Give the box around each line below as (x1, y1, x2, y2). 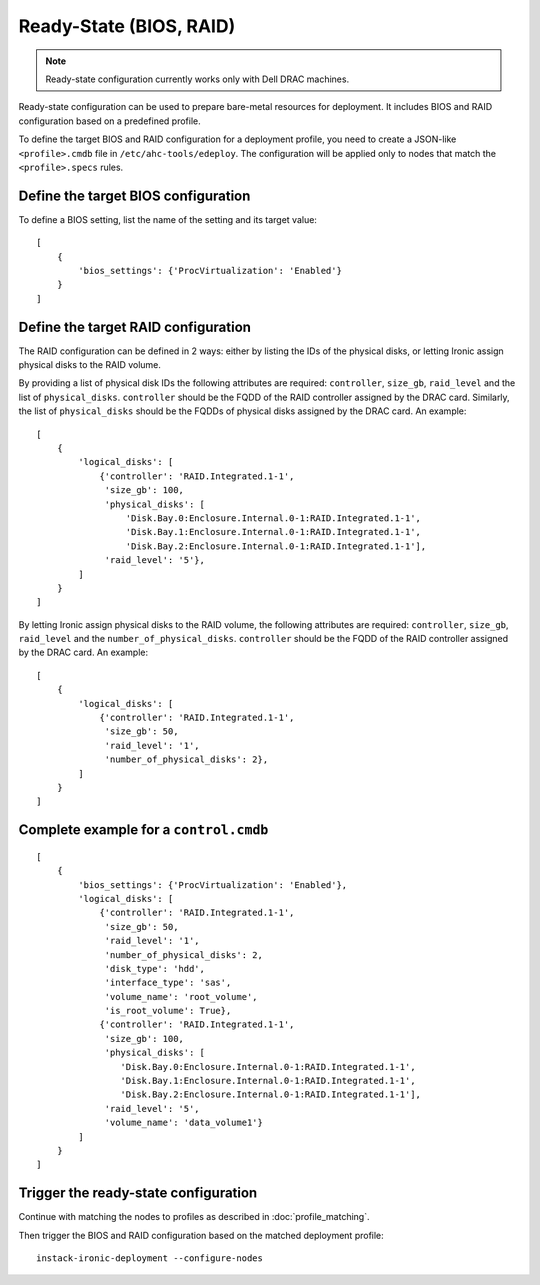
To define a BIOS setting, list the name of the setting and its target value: (18, 213, 317, 225)
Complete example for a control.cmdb (18, 821, 269, 839)
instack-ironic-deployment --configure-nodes (36, 1253, 264, 1264)
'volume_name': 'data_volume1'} (104, 1117, 264, 1129)
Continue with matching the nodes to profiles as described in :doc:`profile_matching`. (18, 1211, 370, 1223)
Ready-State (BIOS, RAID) (18, 15, 236, 37)
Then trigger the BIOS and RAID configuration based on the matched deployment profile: (18, 1229, 384, 1241)
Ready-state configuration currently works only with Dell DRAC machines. (45, 73, 350, 85)
